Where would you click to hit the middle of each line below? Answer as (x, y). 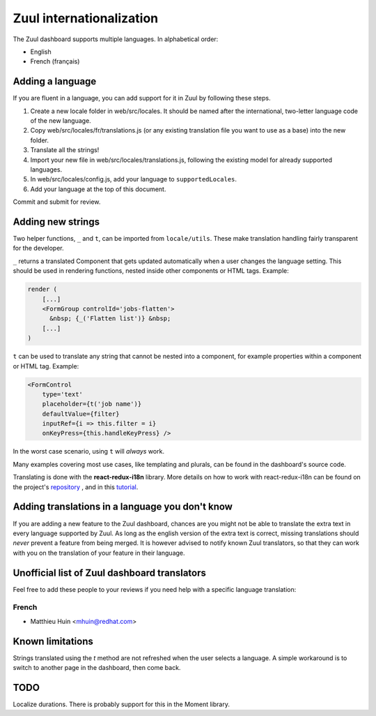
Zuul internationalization (86, 18)
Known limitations (53, 641)
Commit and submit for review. (57, 202)
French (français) (55, 61)
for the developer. (38, 248)
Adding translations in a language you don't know (123, 507)
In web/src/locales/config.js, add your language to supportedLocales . (133, 179)
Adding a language (55, 81)
